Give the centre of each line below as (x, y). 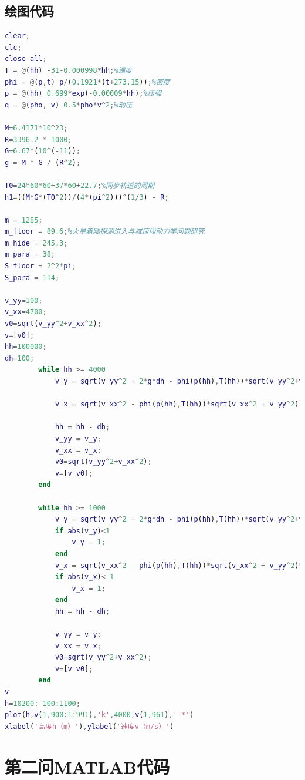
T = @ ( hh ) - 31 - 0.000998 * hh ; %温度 (69, 70)
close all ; (26, 59)
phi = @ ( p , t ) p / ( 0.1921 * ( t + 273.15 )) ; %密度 (87, 82)
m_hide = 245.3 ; (36, 243)
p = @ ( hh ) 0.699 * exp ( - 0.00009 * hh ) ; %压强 (83, 94)
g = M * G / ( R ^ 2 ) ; (43, 162)
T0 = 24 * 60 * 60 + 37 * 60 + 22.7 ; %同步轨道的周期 (80, 185)
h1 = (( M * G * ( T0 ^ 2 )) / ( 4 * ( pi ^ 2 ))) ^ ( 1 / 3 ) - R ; (87, 197)
